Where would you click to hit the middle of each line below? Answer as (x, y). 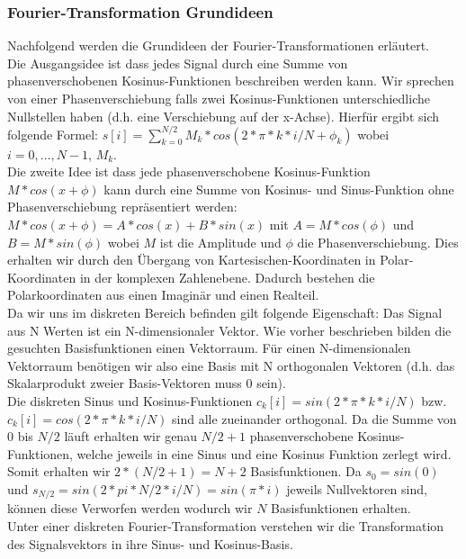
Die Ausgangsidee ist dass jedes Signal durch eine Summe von (178, 63)
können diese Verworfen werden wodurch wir (130, 508)
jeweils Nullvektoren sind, (357, 488)
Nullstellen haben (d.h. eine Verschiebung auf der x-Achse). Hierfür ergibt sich (224, 116)
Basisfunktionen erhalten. (341, 508)
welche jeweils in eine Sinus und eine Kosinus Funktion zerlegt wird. (264, 453)
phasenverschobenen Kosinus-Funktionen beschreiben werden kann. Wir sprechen (231, 81)
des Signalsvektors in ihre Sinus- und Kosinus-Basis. (150, 543)
